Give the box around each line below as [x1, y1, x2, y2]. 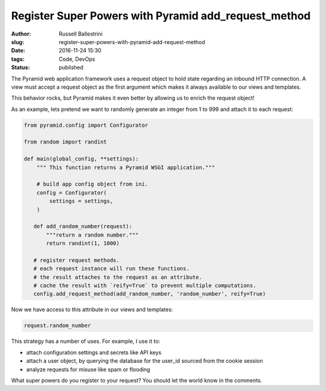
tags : [11, 55, 25, 63]
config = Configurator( [36, 189, 107, 196]
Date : [11, 47, 25, 54]
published [59, 64, 84, 71]
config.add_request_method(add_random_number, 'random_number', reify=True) [33, 290, 266, 297]
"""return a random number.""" [46, 231, 139, 238]
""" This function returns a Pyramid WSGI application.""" [36, 164, 216, 171]
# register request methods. [33, 256, 120, 264]
